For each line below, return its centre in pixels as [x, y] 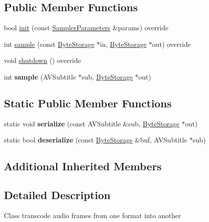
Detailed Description [57, 195]
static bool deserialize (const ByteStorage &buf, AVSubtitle [96, 140]
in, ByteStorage [123, 44]
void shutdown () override [42, 60]
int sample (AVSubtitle [40, 76]
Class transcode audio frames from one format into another [93, 215]
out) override [171, 44]
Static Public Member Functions [88, 103]
